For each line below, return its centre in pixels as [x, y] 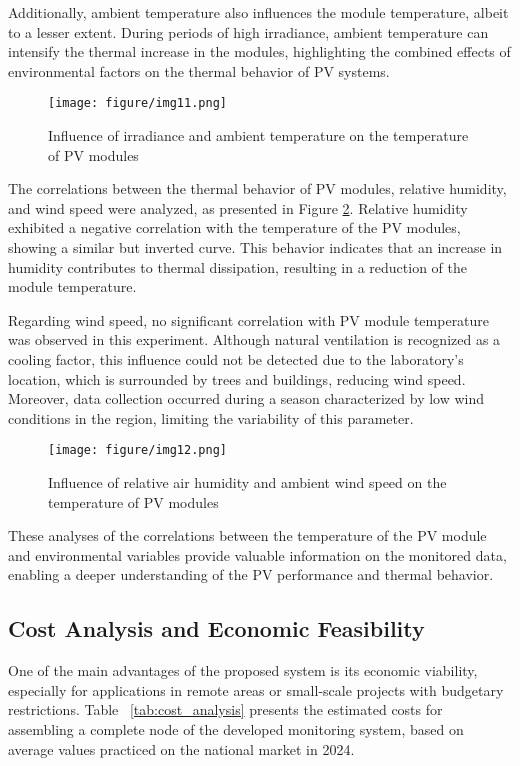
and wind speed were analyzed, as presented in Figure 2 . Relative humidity [238, 207]
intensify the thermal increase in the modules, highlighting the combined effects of [259, 51]
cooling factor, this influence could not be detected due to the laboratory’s [236, 358]
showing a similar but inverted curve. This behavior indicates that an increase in [255, 247]
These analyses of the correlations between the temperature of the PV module [247, 535]
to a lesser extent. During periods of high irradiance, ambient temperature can [248, 31]
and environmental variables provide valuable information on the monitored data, [257, 554]
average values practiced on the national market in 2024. [181, 748]
